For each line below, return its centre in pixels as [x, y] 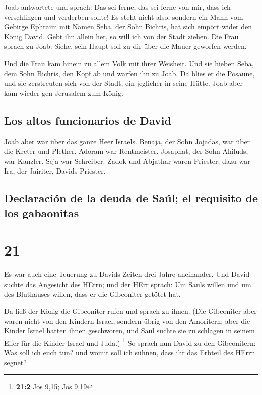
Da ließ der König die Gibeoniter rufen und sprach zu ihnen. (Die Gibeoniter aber [130, 311]
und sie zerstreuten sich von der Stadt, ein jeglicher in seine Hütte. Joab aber [123, 83]
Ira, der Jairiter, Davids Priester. [55, 171]
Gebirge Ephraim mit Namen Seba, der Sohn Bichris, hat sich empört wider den [128, 26]
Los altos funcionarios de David [88, 120]
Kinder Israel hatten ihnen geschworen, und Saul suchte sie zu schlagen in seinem [129, 331]
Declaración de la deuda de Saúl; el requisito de [131, 198]
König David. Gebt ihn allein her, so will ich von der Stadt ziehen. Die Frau [121, 36]
